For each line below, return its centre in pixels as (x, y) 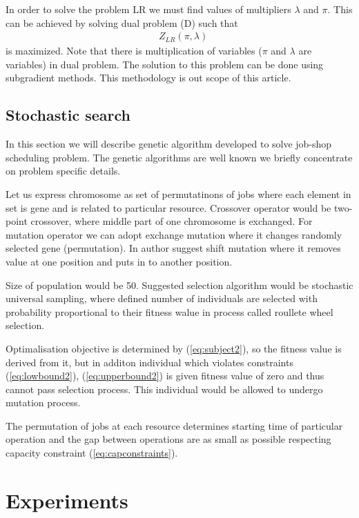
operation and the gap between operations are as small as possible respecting (168, 439)
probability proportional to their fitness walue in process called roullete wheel (169, 311)
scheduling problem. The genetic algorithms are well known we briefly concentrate (179, 157)
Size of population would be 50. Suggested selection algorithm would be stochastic (179, 285)
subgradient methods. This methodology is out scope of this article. (148, 78)
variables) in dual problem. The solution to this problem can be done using (165, 64)
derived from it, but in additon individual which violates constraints (149, 362)
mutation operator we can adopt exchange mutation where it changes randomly (174, 234)
